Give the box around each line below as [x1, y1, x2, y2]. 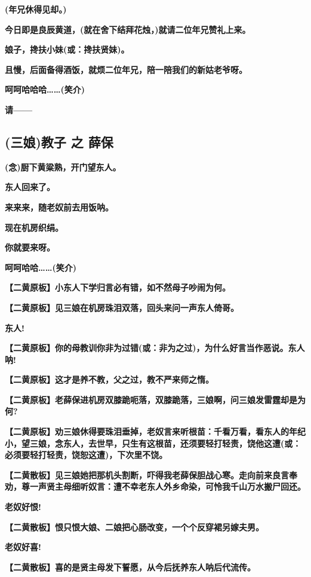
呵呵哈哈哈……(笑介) [5, 83, 85, 96]
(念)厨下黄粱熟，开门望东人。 [5, 160, 121, 173]
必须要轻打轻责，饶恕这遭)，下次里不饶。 [5, 448, 168, 461]
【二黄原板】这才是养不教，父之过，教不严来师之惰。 [5, 373, 214, 386]
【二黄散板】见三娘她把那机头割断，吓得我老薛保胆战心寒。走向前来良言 [5, 468, 289, 481]
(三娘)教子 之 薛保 [5, 132, 113, 151]
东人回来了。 [5, 181, 55, 193]
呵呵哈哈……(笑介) [5, 261, 76, 273]
